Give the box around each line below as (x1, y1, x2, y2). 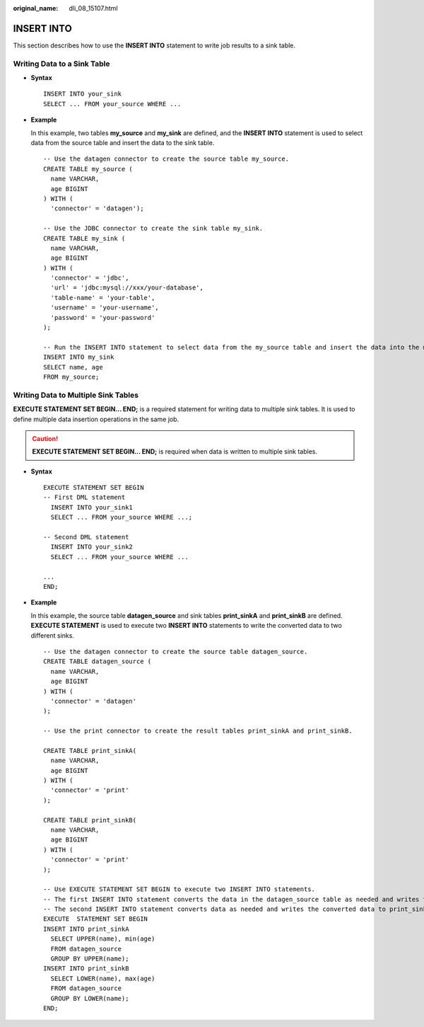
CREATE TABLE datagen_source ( (43, 658, 152, 665)
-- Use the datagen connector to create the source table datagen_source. (43, 648, 308, 655)
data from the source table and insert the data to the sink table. (30, 139, 215, 147)
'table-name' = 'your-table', (50, 294, 155, 302)
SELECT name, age (43, 363, 103, 371)
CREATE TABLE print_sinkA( (43, 747, 137, 755)
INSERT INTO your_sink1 (50, 503, 134, 511)
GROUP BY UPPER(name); (50, 955, 129, 963)
